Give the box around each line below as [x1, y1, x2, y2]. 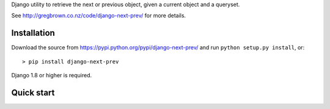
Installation [11, 28, 55, 38]
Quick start [11, 87, 55, 97]
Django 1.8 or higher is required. [11, 72, 92, 79]
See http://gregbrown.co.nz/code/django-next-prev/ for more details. [11, 12, 186, 19]
